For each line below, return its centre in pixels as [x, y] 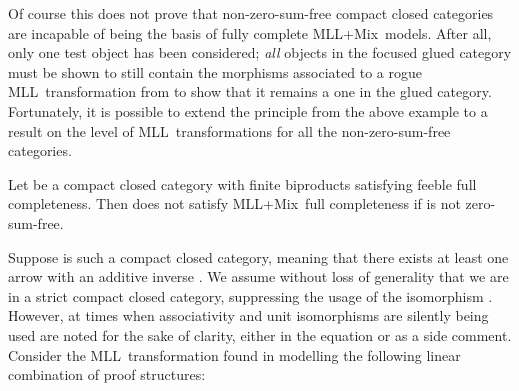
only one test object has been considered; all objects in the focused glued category [260, 52]
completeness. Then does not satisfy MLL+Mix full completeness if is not [234, 203]
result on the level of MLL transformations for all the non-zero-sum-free [229, 130]
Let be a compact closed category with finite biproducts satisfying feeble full [242, 183]
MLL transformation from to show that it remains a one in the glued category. [250, 91]
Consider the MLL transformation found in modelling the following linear [234, 354]
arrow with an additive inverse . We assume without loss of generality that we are [258, 276]
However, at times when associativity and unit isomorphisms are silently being [248, 315]
